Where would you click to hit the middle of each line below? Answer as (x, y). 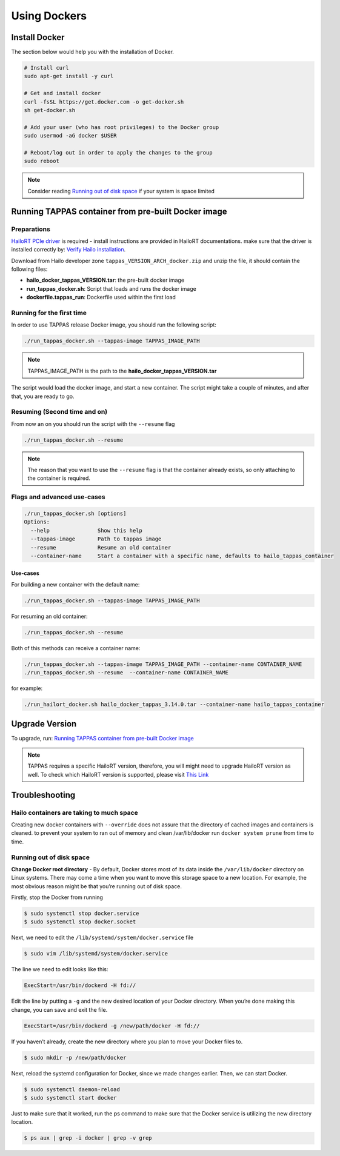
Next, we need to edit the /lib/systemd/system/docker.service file (102, 938)
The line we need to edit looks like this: (60, 969)
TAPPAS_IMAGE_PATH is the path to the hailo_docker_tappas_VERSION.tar (122, 371)
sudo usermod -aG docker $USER (71, 136)
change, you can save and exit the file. (59, 1009)
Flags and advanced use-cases (58, 497)
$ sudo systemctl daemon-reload (72, 1089)
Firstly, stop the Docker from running (57, 897)
